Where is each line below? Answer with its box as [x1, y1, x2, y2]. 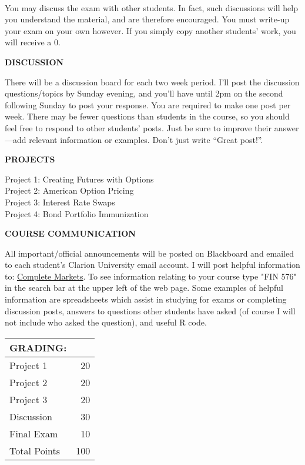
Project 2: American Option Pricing [5, 184, 134, 197]
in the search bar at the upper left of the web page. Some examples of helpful [5, 281, 283, 294]
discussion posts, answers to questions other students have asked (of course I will [5, 304, 296, 317]
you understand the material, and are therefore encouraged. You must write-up [5, 13, 290, 25]
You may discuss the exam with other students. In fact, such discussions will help [5, 1, 298, 14]
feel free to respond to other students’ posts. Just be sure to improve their [5, 121, 272, 134]
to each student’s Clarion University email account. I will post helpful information [5, 258, 300, 271]
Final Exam [9, 426, 58, 440]
